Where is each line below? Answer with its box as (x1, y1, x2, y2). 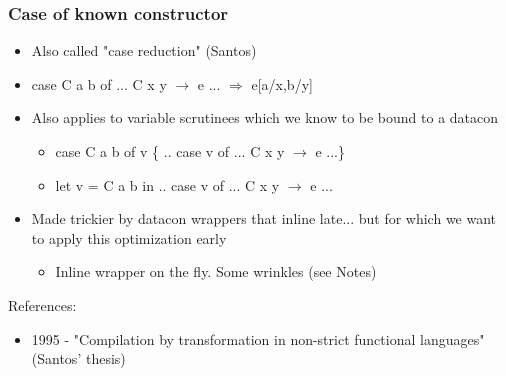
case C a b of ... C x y (31, 73, 167, 94)
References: (8, 294, 77, 315)
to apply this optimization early (31, 227, 227, 248)
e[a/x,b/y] (251, 73, 313, 94)
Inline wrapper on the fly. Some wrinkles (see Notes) (55, 261, 377, 282)
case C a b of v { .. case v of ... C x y (55, 141, 285, 161)
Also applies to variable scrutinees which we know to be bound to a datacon (31, 107, 499, 128)
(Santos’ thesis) (31, 348, 126, 369)
